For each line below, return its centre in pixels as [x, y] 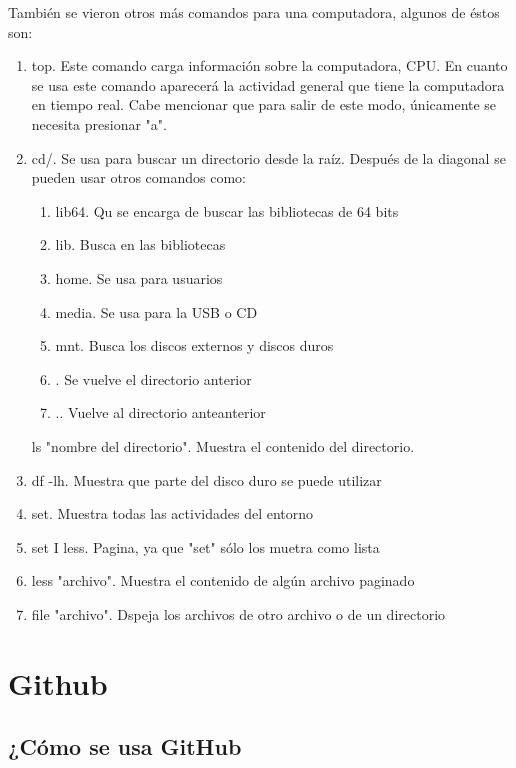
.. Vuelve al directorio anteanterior [160, 412]
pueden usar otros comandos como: [138, 177]
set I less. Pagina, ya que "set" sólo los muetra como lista [205, 546]
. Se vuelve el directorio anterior [153, 378]
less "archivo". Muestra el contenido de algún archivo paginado [223, 580]
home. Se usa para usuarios [139, 277]
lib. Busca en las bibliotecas [140, 244]
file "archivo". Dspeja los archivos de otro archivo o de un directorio [238, 613]
